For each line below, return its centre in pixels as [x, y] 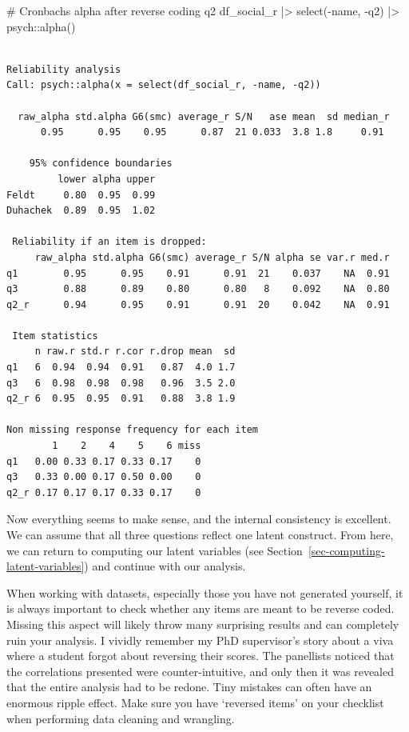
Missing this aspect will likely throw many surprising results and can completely [203, 624]
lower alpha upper [107, 179]
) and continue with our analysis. [165, 566]
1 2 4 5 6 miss [127, 446]
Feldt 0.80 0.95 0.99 [81, 195]
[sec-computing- [346, 550]
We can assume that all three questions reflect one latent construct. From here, [200, 534]
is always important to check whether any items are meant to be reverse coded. [201, 608]
